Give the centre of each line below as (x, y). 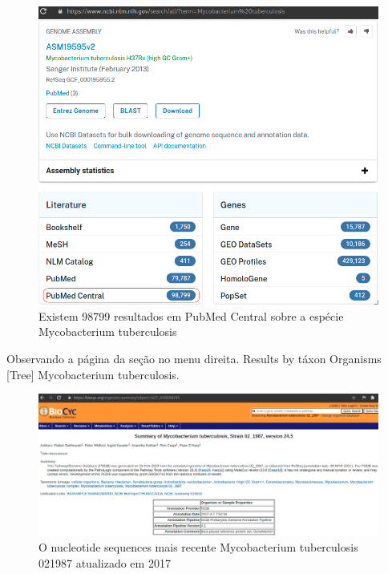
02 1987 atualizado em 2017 (105, 562)
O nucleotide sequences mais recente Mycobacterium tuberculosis (198, 547)
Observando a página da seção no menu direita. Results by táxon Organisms (194, 358)
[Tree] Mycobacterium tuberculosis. (93, 374)
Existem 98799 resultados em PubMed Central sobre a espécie (191, 315)
